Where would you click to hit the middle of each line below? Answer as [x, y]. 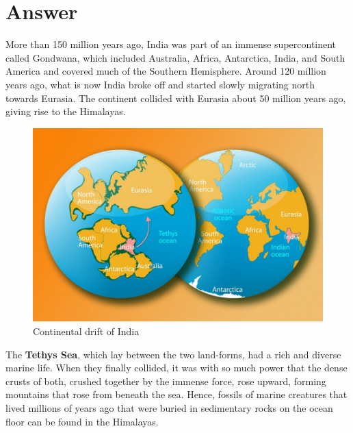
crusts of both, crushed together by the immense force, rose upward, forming [166, 381]
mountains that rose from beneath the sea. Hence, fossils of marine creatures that [176, 394]
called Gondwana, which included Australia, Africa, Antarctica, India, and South [175, 57]
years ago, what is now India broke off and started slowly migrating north [160, 84]
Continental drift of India [86, 331]
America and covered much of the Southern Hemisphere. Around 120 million [166, 71]
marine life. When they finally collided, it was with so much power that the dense [176, 368]
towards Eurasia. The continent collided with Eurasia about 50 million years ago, [176, 98]
